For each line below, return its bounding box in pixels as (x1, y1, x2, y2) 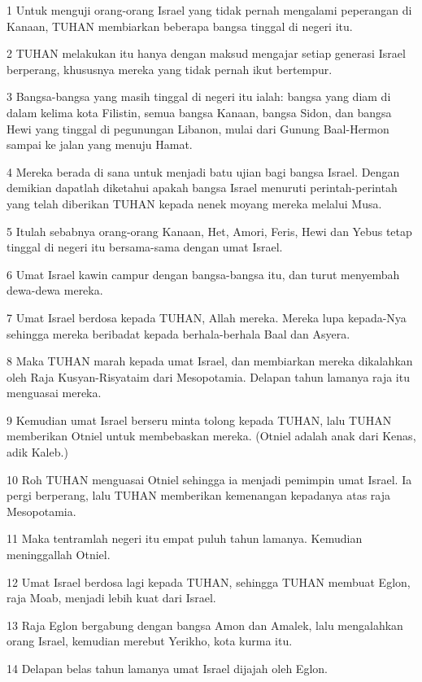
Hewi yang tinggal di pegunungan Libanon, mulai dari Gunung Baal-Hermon (7, 120, 389, 137)
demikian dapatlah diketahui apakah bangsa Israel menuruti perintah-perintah (7, 179, 398, 196)
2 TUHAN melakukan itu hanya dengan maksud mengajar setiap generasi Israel (7, 45, 406, 62)
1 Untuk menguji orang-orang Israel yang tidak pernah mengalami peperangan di (7, 2, 412, 18)
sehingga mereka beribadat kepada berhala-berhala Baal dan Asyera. (7, 325, 350, 342)
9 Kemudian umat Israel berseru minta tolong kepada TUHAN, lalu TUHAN (7, 411, 392, 428)
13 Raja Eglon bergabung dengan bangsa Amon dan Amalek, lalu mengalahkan (7, 616, 403, 633)
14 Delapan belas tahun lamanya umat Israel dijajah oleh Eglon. (7, 660, 328, 676)
